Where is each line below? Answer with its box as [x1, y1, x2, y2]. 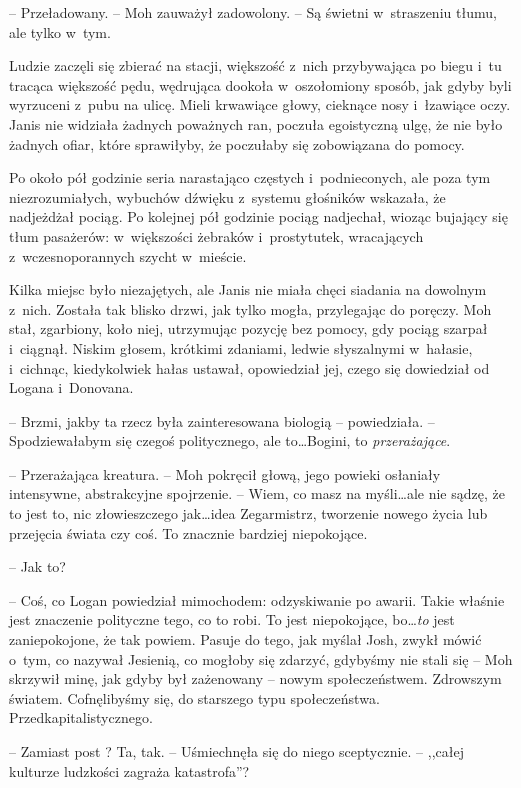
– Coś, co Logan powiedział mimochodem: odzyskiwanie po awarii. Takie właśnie [9, 589, 505, 610]
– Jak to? [9, 556, 66, 577]
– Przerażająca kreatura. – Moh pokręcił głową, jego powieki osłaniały [9, 463, 441, 484]
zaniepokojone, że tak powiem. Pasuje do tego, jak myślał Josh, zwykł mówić [9, 629, 482, 650]
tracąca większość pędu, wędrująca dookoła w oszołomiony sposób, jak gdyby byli [9, 74, 512, 95]
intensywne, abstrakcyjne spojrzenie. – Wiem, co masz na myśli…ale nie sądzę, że [9, 483, 505, 504]
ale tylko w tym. [9, 21, 111, 42]
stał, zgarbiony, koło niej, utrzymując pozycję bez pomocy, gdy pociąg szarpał [9, 318, 488, 339]
